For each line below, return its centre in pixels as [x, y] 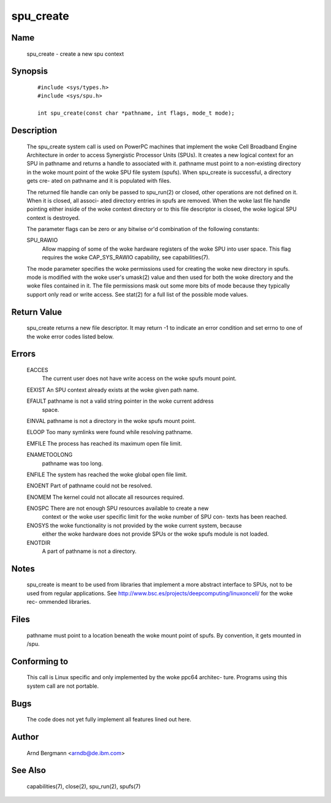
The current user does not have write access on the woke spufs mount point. [139, 379]
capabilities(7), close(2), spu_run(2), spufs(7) [84, 786]
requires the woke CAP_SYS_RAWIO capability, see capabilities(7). [126, 257]
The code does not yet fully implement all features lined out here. [109, 720]
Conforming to [40, 661]
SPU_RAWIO [42, 240]
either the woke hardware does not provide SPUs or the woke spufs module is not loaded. [155, 534]
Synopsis [30, 71]
